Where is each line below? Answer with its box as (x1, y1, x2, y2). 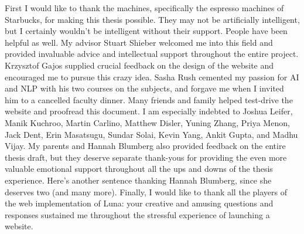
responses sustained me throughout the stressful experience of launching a (5, 208, 270, 221)
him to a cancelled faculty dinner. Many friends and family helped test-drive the (5, 93, 293, 106)
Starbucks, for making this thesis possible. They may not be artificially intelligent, (5, 13, 300, 25)
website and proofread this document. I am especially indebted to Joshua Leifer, (5, 105, 293, 117)
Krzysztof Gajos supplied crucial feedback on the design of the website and (5, 59, 274, 71)
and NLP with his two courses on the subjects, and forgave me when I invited (5, 82, 284, 94)
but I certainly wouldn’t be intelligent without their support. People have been (5, 25, 288, 37)
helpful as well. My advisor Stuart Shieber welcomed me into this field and (5, 36, 273, 48)
